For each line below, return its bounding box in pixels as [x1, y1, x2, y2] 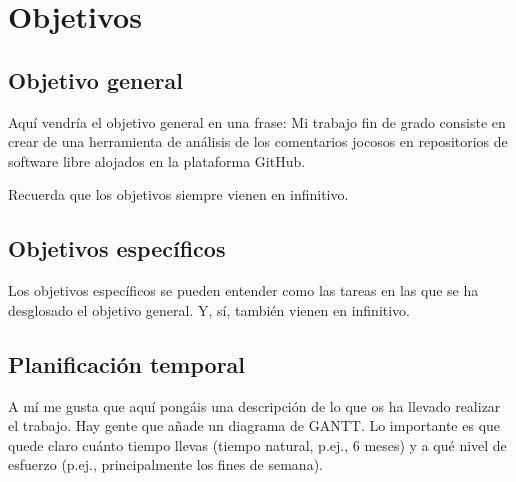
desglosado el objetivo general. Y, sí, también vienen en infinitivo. [8, 299, 411, 320]
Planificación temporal [8, 348, 246, 379]
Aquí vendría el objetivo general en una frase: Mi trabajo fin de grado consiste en [8, 111, 506, 132]
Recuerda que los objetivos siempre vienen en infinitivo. [8, 184, 349, 205]
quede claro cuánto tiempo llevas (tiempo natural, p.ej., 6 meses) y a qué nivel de [8, 434, 507, 455]
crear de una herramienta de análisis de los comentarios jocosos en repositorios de [8, 131, 508, 152]
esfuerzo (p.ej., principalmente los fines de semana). [8, 454, 323, 475]
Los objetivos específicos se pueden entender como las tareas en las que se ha [8, 280, 479, 301]
